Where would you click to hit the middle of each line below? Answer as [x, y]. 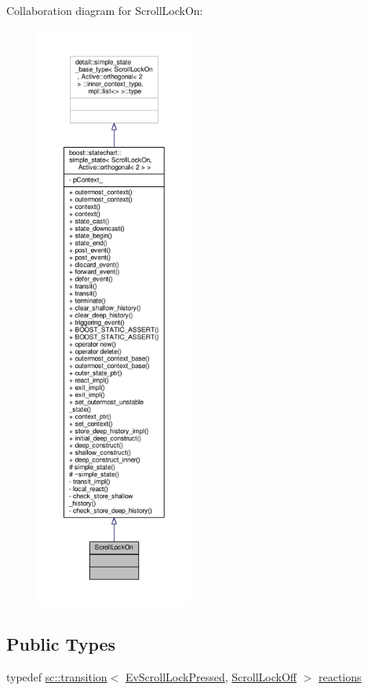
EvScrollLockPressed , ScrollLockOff [211, 676]
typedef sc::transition [57, 676]
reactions [340, 676]
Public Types [61, 643]
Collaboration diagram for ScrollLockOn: [105, 10]
